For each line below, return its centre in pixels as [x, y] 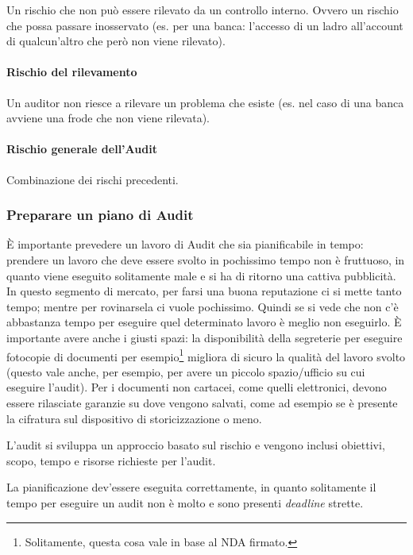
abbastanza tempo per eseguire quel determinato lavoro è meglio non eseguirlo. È [204, 322]
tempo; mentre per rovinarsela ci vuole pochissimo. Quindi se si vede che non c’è [203, 306]
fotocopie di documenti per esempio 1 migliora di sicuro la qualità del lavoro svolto [206, 355]
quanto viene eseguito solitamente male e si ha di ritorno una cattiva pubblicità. [201, 275]
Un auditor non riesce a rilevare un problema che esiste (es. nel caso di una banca [205, 102]
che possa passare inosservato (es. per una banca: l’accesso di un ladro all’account [205, 25]
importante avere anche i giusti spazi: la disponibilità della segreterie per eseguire [205, 337]
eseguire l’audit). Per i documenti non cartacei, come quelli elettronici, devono [197, 387]
